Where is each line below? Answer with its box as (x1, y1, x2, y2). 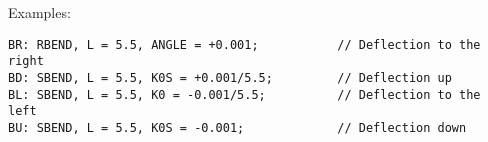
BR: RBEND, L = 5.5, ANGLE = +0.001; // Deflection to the (8, 37, 481, 52)
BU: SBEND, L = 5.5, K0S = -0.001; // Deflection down (8, 120, 467, 135)
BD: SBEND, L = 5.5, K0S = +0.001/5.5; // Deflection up (8, 70, 452, 85)
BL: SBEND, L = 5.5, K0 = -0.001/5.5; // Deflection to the (8, 87, 481, 102)
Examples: (8, 2, 71, 22)
